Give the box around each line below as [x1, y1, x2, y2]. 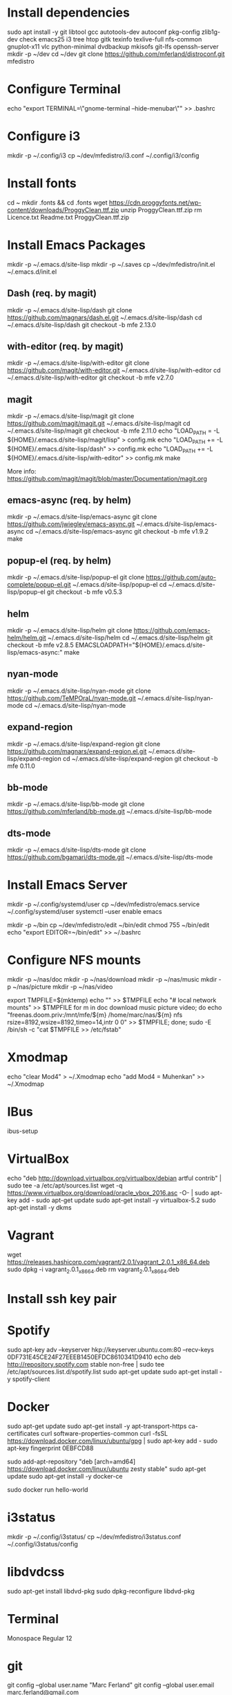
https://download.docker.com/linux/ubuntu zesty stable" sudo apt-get [7, 1464, 206, 1473]
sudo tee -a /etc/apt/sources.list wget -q [7, 1181, 123, 1190]
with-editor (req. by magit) [7, 340, 124, 352]
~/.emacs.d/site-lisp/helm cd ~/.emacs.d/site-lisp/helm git [47, 633, 213, 642]
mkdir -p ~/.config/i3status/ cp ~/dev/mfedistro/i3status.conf [7, 1533, 182, 1541]
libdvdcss [7, 1564, 65, 1580]
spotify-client [12, 1374, 50, 1383]
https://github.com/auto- [146, 573, 216, 581]
